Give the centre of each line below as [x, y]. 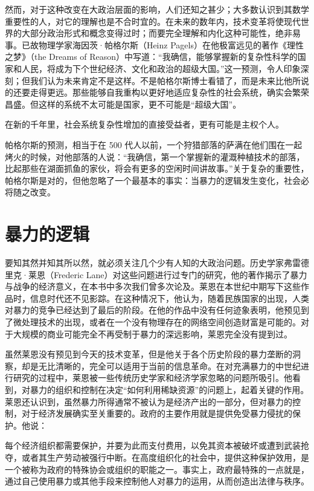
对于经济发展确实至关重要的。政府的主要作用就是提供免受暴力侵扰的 [157, 413]
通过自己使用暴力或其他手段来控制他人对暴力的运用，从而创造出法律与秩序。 [157, 481]
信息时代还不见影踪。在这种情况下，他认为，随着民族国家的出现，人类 [169, 298]
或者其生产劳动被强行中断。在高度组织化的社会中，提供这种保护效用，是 [165, 457]
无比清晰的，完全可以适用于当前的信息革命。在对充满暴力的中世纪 [169, 366]
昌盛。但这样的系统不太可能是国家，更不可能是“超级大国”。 [123, 104]
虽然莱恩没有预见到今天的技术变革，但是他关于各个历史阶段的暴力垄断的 [149, 354]
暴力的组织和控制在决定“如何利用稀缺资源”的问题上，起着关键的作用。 [169, 389]
